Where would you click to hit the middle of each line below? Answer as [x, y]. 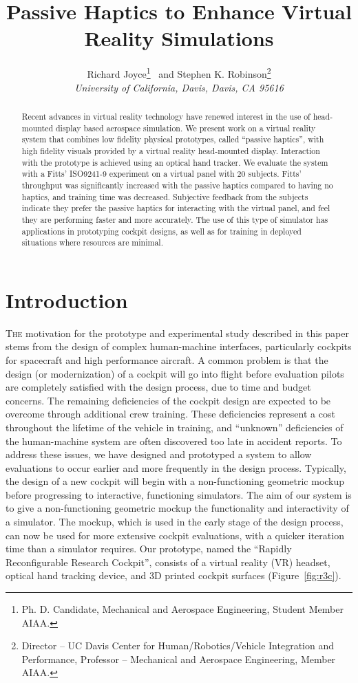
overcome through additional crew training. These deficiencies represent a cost [170, 414]
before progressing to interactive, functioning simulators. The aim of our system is [179, 494]
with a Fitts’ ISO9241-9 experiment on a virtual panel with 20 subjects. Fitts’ [161, 174]
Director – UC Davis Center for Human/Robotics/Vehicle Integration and [178, 646]
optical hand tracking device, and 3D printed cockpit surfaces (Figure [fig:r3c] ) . [173, 575]
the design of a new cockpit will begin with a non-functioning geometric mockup [175, 481]
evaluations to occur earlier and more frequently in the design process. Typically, [176, 467]
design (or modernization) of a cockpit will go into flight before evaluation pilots [175, 373]
